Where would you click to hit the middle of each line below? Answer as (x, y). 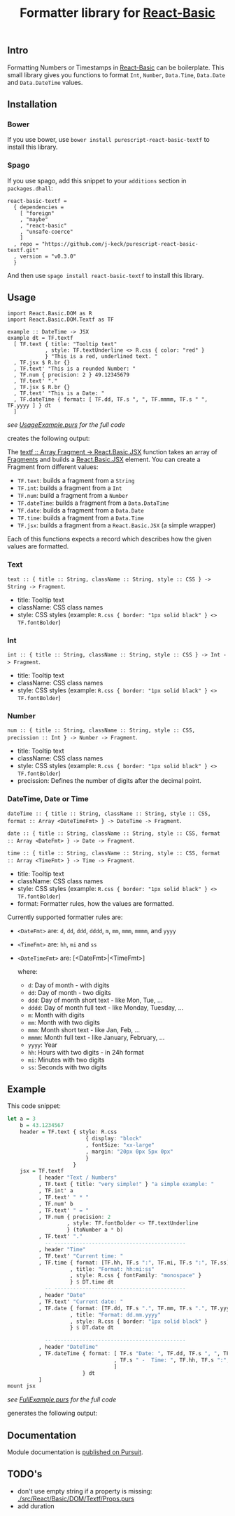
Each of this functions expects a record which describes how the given (109, 539)
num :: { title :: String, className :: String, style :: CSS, (101, 731)
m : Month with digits (56, 1015)
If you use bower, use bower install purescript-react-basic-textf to (108, 140)
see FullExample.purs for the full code (62, 1399)
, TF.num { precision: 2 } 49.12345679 (72, 375)
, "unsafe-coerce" (47, 232)
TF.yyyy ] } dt (29, 406)
